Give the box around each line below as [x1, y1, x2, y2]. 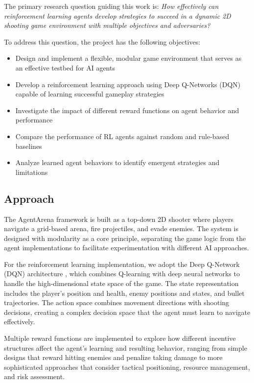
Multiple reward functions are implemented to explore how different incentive [4, 333, 236, 343]
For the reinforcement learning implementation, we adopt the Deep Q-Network [4, 259, 240, 269]
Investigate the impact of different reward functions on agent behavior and [15, 105, 239, 115]
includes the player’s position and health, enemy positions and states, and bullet [4, 287, 245, 298]
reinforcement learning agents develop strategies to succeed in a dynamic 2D [4, 10, 231, 21]
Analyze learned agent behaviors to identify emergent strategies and [15, 157, 220, 168]
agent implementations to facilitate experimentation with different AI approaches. [4, 242, 249, 253]
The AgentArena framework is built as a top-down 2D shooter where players [4, 214, 233, 224]
